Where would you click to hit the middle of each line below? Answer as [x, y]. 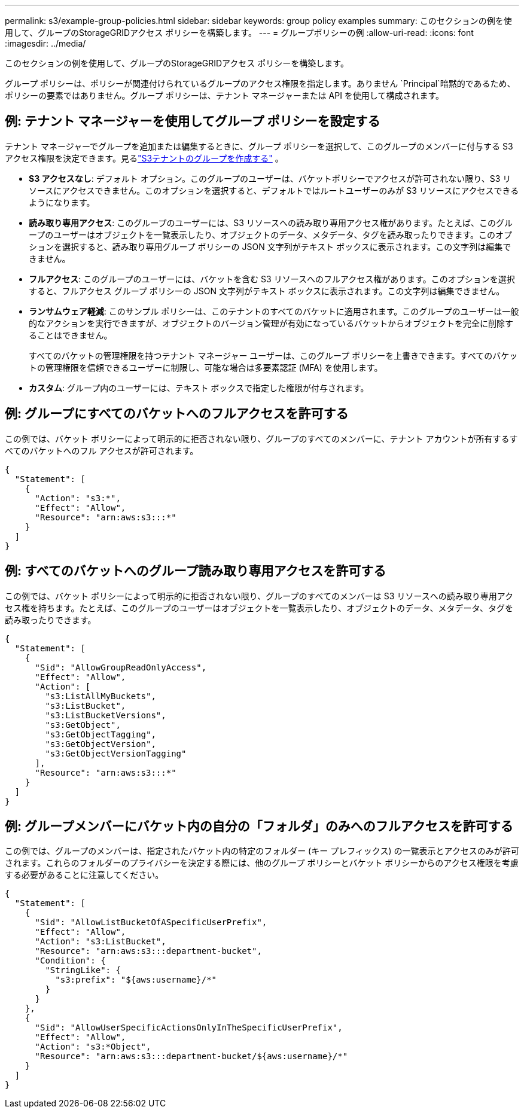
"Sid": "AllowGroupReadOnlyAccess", [121, 667]
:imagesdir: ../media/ [45, 43]
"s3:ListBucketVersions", [106, 715]
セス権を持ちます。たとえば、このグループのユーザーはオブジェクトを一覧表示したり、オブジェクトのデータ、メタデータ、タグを [259, 608]
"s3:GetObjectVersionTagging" [116, 753]
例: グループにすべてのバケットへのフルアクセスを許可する [177, 414]
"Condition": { [70, 961]
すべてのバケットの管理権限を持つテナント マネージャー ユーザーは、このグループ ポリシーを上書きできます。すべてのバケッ [273, 355]
